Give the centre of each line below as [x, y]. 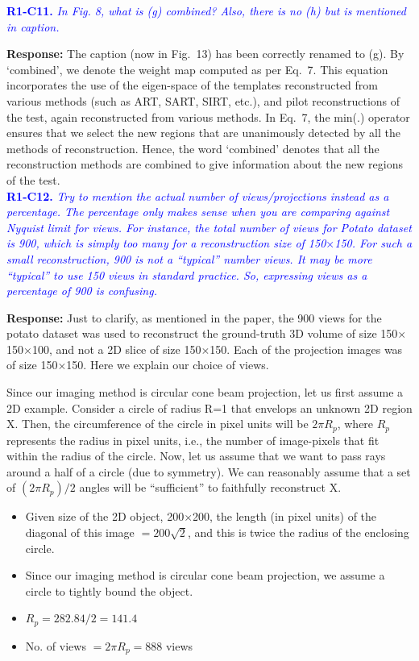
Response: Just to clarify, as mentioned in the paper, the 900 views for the [194, 317]
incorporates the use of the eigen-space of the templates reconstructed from [192, 85]
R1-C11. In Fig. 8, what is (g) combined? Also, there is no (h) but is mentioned [206, 10]
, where [355, 424]
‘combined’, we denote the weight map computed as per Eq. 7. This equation [197, 69]
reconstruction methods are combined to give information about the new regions [205, 164]
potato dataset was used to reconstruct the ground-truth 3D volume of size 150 [202, 333]
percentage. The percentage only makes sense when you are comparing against [198, 212]
